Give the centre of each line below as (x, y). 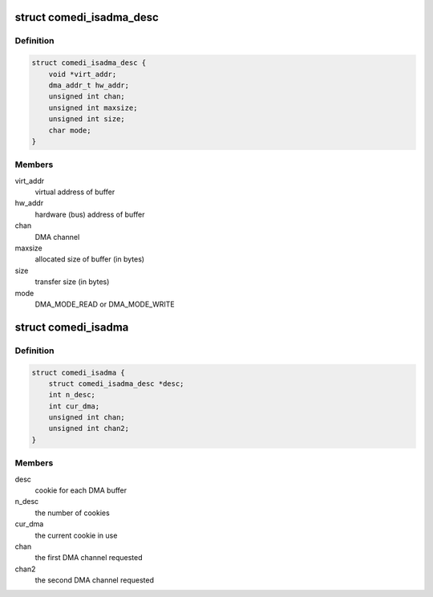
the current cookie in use (76, 535)
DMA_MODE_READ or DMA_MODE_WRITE (105, 304)
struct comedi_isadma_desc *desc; (116, 384)
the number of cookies (72, 513)
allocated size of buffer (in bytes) (89, 259)
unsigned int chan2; (89, 428)
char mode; (70, 130)
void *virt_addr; (83, 74)
